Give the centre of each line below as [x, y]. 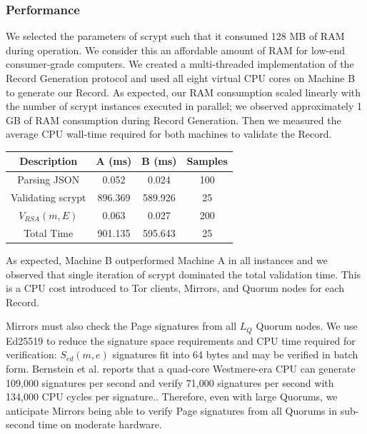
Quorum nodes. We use [307, 326]
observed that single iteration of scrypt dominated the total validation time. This [183, 274]
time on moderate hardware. [100, 424]
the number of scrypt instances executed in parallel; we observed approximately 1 [184, 106]
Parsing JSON [49, 180]
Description [49, 161]
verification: [31, 354]
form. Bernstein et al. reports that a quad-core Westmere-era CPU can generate [181, 368]
